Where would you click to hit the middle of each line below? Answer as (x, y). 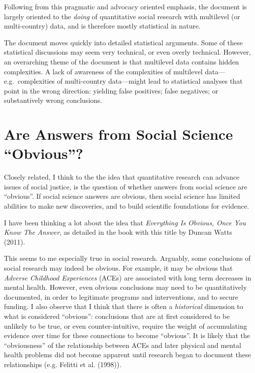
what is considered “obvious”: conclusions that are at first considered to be (117, 316)
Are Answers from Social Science (118, 134)
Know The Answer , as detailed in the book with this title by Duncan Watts (118, 232)
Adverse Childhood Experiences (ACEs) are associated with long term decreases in (128, 277)
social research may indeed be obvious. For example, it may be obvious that (118, 268)
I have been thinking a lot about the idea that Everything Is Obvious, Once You (125, 222)
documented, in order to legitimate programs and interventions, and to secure (121, 296)
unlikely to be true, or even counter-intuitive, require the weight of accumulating (126, 326)
